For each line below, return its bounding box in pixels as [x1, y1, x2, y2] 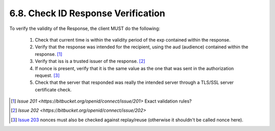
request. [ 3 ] [35, 72, 60, 78]
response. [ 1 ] [35, 51, 63, 57]
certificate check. [35, 86, 72, 92]
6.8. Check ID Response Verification [9, 8, 166, 19]
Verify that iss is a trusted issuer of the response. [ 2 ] [35, 58, 145, 64]
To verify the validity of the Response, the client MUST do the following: [9, 25, 160, 31]
